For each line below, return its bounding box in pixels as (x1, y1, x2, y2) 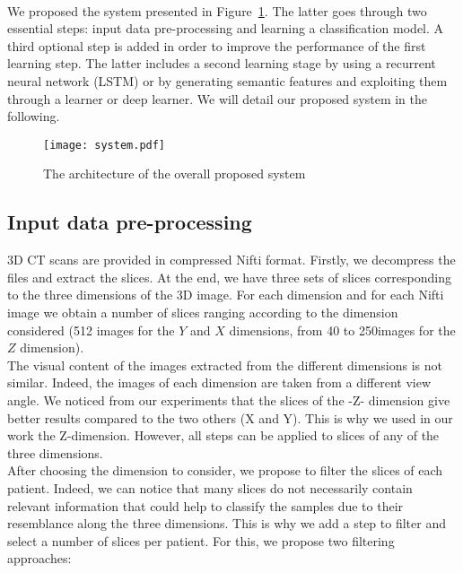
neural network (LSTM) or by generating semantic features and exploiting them (7, 71, 448, 90)
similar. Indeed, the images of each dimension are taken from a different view (7, 373, 432, 392)
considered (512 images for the (7, 320, 175, 339)
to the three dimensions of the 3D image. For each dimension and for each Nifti (7, 285, 444, 304)
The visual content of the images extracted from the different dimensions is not (7, 355, 443, 374)
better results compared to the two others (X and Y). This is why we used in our (7, 408, 453, 427)
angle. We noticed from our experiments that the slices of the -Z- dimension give (7, 390, 450, 409)
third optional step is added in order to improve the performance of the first (7, 36, 426, 55)
